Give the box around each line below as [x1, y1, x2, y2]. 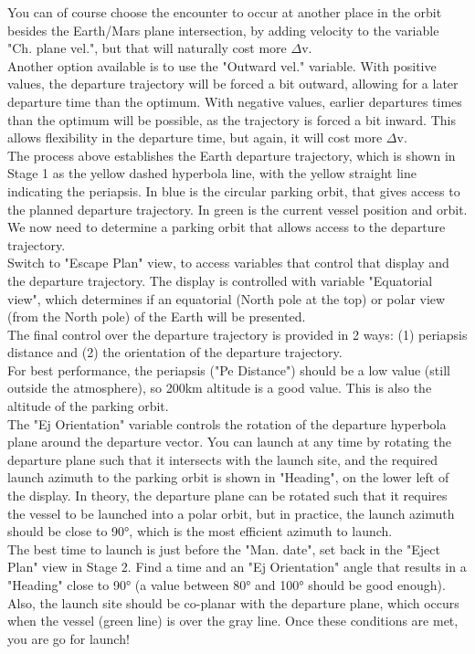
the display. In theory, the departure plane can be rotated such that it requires [7, 486, 448, 505]
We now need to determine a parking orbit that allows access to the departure [7, 217, 446, 237]
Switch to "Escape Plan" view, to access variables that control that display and [7, 253, 449, 272]
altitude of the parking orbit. [7, 396, 169, 416]
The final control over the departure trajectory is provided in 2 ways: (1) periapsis [7, 324, 468, 343]
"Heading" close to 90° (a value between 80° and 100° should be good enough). [7, 575, 446, 594]
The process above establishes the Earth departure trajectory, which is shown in [7, 145, 456, 164]
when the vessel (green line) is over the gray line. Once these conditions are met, [7, 611, 459, 630]
